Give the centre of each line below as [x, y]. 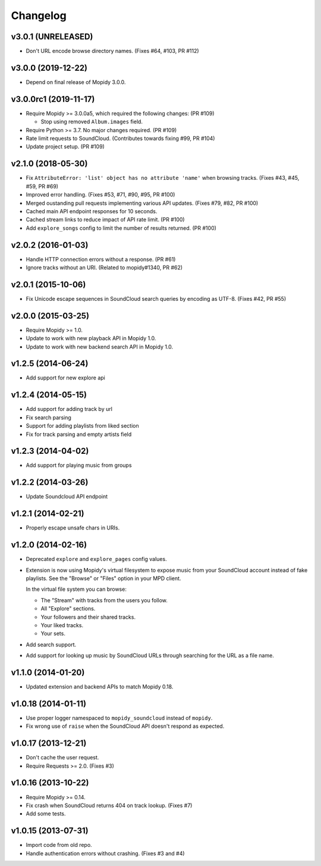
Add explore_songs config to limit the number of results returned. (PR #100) [121, 228]
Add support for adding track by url [69, 409]
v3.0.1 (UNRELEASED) [52, 37]
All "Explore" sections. [68, 609]
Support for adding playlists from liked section [82, 426]
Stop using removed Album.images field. [92, 122]
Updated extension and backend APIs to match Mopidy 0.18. [100, 687]
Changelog [39, 15]
